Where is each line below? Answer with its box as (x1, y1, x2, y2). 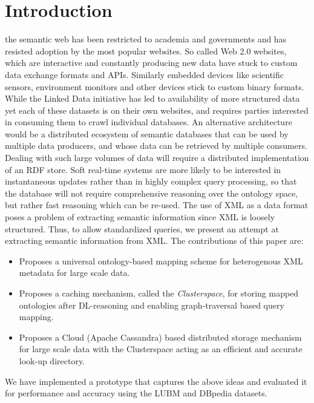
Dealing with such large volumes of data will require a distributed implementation (5, 151, 309, 164)
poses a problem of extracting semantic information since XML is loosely (5, 211, 275, 223)
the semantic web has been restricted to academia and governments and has (5, 33, 287, 45)
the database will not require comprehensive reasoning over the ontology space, (5, 186, 298, 199)
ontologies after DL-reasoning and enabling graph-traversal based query (19, 298, 284, 311)
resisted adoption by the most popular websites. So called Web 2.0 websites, (5, 44, 287, 57)
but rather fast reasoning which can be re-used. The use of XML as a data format (5, 198, 309, 211)
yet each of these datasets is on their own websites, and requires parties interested (5, 103, 309, 116)
